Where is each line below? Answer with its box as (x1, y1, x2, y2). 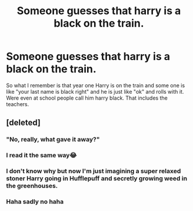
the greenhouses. (6, 182, 58, 190)
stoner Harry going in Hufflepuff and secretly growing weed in (6, 174, 187, 183)
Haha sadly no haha (6, 197, 64, 206)
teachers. (6, 100, 29, 107)
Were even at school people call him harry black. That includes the (6, 94, 168, 101)
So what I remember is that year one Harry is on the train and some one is (6, 81, 185, 89)
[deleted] (6, 118, 41, 128)
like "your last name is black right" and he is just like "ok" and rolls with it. (6, 88, 184, 95)
